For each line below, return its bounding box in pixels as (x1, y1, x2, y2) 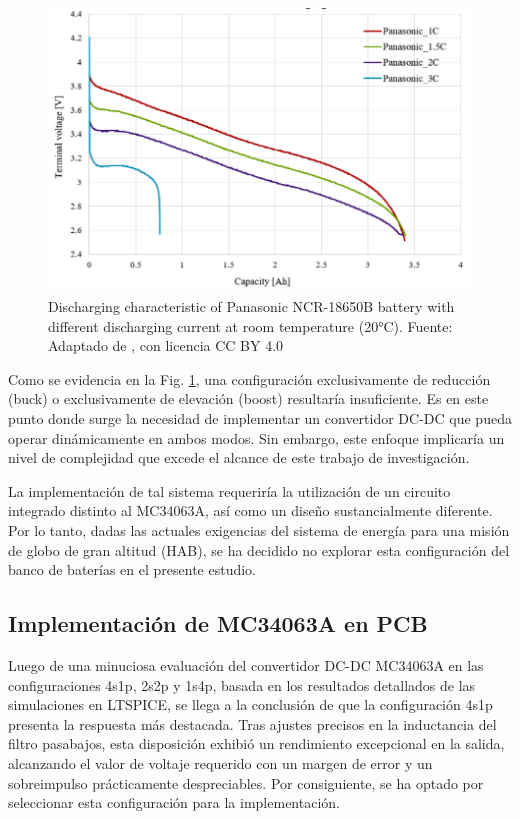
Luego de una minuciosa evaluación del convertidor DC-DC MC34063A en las (8, 654, 484, 675)
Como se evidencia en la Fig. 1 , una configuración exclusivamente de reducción (8, 368, 491, 389)
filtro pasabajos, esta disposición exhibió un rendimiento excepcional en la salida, (8, 733, 505, 754)
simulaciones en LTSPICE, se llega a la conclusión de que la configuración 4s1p (8, 694, 493, 715)
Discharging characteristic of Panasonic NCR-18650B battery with (48, 296, 455, 317)
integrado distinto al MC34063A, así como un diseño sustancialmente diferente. (8, 500, 493, 521)
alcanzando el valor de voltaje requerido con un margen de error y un (8, 752, 433, 773)
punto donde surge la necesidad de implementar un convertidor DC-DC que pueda (8, 408, 512, 429)
